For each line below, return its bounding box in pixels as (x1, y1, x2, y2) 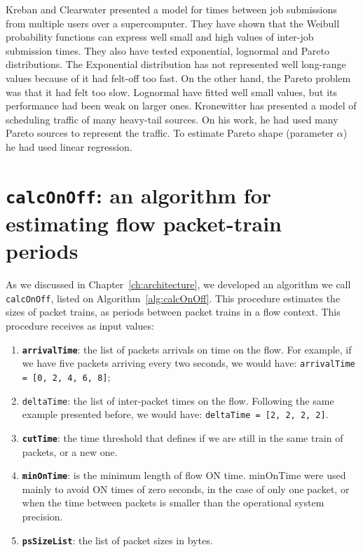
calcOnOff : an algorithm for (6, 180, 272, 209)
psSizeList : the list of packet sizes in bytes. (22, 532, 213, 547)
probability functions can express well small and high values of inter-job (6, 29, 314, 44)
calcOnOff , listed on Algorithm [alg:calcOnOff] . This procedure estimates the (6, 290, 341, 305)
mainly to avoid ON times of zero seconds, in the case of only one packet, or (22, 481, 350, 496)
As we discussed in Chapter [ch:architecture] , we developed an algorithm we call (6, 277, 351, 292)
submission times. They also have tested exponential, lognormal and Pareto (6, 43, 329, 58)
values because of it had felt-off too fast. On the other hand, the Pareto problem (6, 70, 351, 85)
